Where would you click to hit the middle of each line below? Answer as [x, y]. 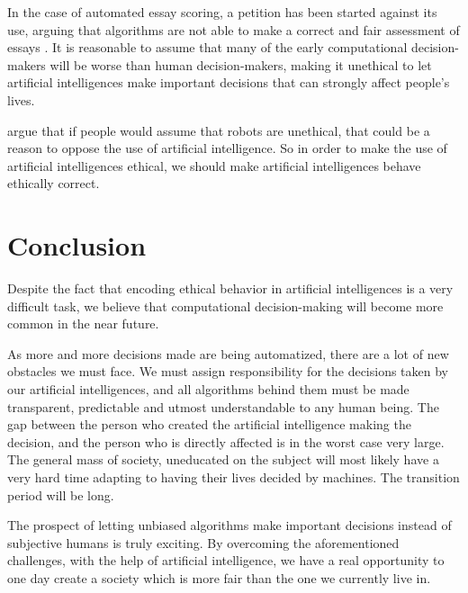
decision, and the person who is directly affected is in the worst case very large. [226, 441]
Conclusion [77, 245]
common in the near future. [83, 323]
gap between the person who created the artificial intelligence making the [209, 424]
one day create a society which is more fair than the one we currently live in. [219, 577]
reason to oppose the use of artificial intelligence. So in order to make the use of [227, 148]
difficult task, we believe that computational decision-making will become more [225, 305]
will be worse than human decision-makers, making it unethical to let [241, 64]
